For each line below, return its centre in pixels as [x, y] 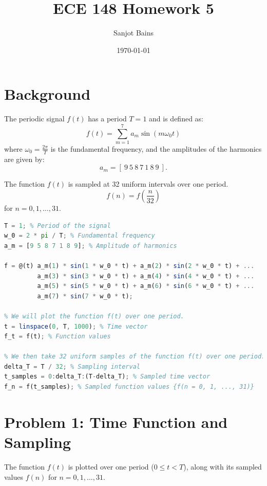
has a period [107, 119]
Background [47, 94]
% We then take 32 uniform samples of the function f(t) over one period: [135, 357]
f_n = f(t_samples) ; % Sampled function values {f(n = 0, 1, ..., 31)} [129, 387]
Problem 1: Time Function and [116, 421]
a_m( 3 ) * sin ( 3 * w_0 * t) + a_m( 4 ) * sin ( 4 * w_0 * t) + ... [146, 276]
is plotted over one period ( [111, 466]
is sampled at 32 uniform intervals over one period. [148, 184]
